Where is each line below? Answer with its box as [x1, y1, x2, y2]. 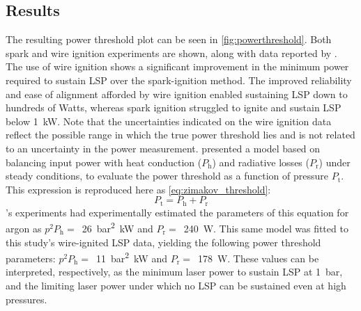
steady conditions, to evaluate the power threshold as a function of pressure [6, 168, 329, 183]
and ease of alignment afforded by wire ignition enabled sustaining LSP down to [6, 86, 348, 101]
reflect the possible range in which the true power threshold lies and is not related [6, 127, 355, 142]
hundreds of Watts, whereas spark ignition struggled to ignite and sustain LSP [6, 100, 341, 115]
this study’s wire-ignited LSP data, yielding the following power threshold [6, 234, 321, 249]
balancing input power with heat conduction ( [6, 154, 202, 169]
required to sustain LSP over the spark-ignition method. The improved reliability [6, 72, 352, 87]
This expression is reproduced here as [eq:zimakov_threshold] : [6, 182, 271, 196]
